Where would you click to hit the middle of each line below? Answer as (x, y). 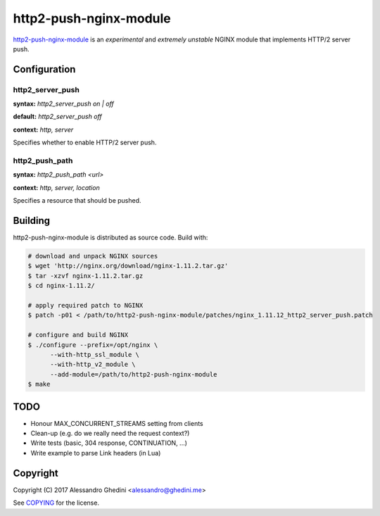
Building (32, 221)
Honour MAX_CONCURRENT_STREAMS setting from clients (117, 423)
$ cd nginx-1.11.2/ (61, 286)
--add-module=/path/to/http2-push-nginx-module (134, 374)
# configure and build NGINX (78, 335)
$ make (39, 384)
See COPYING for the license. (56, 503)
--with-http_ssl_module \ (95, 354)
